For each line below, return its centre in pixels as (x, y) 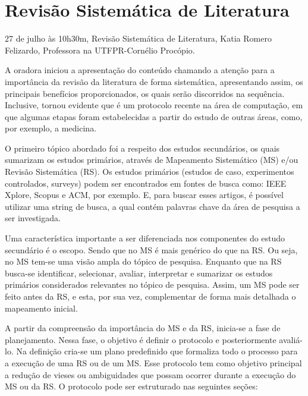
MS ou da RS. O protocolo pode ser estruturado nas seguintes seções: (131, 386)
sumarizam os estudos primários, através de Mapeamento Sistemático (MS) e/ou (152, 160)
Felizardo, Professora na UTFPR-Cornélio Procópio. (100, 50)
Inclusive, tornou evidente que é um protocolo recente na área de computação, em (154, 105)
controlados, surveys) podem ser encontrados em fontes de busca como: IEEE (146, 183)
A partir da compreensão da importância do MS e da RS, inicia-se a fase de (143, 328)
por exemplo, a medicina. (51, 128)
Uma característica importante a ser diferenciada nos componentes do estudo (145, 238)
